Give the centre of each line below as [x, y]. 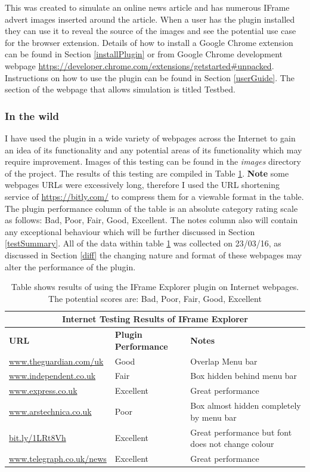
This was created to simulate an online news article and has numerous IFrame [147, 7]
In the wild [32, 115]
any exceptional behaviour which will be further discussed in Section [130, 231]
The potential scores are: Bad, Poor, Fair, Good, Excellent [155, 298]
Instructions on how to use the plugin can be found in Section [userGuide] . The [150, 77]
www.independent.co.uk [52, 376]
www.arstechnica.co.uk [50, 411]
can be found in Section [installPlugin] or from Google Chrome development [144, 54]
